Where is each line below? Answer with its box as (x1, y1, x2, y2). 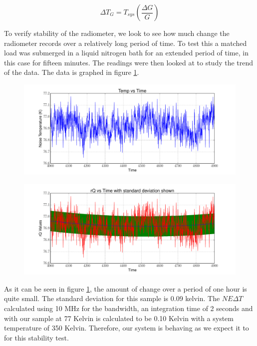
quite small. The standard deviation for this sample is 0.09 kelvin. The (4, 293, 220, 304)
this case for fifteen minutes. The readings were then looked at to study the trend (4, 57, 254, 67)
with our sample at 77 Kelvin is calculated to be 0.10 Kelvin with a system (4, 313, 234, 323)
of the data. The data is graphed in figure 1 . (4, 67, 139, 77)
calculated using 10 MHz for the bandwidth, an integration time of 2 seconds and (4, 303, 253, 314)
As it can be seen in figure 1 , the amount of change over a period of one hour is (4, 283, 247, 294)
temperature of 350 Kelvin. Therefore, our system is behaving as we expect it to (4, 323, 249, 333)
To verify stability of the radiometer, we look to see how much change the (4, 28, 230, 38)
